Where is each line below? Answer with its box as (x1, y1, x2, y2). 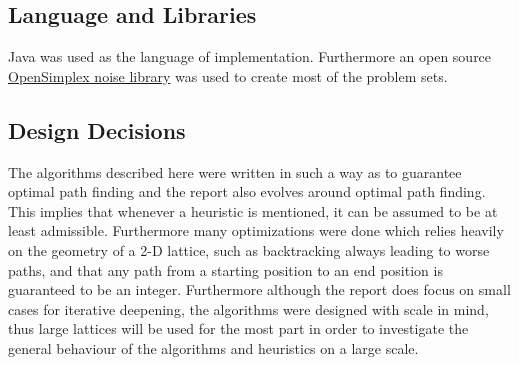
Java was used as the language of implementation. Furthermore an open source (8, 46, 492, 67)
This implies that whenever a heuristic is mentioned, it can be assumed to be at (8, 200, 498, 221)
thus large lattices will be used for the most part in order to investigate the (8, 318, 469, 339)
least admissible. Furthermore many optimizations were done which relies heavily (8, 220, 504, 241)
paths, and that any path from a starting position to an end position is (8, 259, 443, 280)
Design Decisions (8, 114, 186, 145)
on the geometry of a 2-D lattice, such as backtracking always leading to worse (8, 239, 490, 260)
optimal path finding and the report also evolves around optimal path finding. (8, 181, 486, 202)
